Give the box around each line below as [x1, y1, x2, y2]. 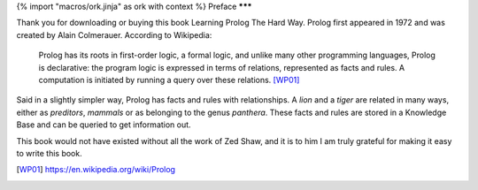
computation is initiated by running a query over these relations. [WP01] [38, 74, 300, 85]
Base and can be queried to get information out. [16, 119, 191, 130]
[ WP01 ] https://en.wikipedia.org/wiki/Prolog [16, 164, 176, 175]
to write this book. [16, 148, 83, 158]
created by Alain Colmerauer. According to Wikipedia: [16, 29, 212, 40]
